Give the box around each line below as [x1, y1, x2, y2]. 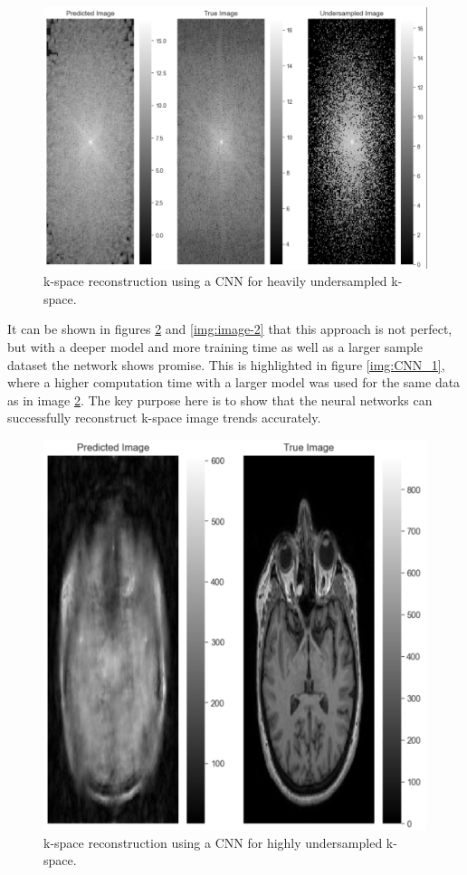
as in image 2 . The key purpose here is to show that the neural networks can [7, 390, 433, 409]
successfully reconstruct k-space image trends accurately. [7, 408, 321, 427]
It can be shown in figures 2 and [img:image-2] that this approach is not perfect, [7, 319, 453, 338]
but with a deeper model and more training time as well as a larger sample [7, 337, 423, 356]
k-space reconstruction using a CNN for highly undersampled [43, 832, 383, 851]
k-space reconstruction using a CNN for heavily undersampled [43, 271, 387, 290]
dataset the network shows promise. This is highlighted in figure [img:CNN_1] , [7, 355, 445, 374]
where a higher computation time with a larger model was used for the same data [7, 373, 461, 392]
